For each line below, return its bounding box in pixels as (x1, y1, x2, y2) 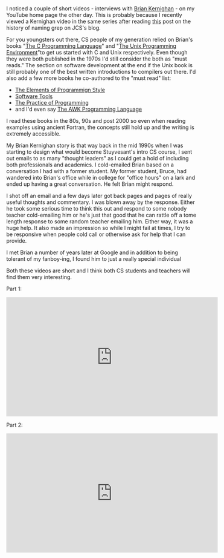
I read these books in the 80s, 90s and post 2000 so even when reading (6, 117, 186, 125)
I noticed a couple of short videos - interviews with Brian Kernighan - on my (6, 5, 195, 12)
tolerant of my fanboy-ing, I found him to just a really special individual (6, 255, 181, 263)
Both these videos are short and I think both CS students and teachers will (6, 267, 191, 274)
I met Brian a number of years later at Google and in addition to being (6, 249, 178, 256)
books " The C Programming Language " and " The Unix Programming (6, 42, 177, 50)
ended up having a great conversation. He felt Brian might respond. (6, 180, 174, 188)
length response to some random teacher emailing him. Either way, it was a (6, 218, 193, 225)
